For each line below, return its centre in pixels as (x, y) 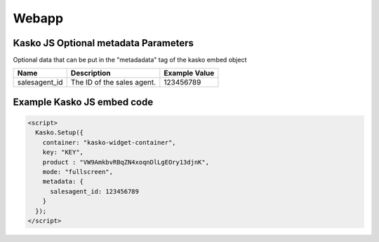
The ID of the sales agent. (113, 83)
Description (91, 73)
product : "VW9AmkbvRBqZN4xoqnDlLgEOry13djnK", (126, 162)
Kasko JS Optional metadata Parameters (104, 43)
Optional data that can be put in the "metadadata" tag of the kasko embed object (130, 60)
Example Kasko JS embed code (83, 102)
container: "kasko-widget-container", (109, 142)
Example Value (189, 73)
